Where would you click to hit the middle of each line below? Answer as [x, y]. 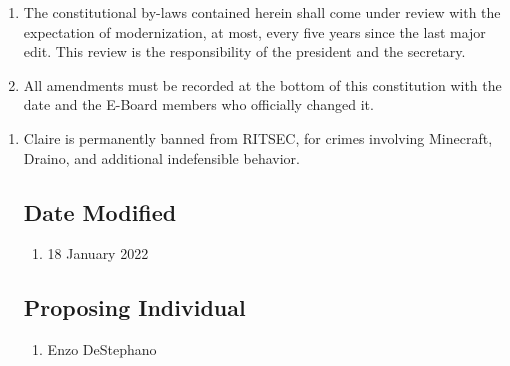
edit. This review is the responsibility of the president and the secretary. [244, 51]
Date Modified [100, 211]
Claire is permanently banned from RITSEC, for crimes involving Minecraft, [258, 137]
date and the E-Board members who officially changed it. [198, 104]
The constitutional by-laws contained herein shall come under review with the [262, 12]
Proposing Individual [134, 307]
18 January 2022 [98, 253]
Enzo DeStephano [102, 349]
